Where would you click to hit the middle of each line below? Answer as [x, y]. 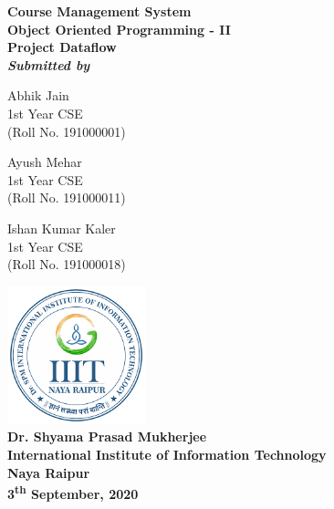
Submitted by [49, 64]
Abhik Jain [38, 95]
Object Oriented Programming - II [119, 29]
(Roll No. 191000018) [67, 264]
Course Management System [99, 11]
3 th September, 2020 [73, 492]
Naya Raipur [49, 472]
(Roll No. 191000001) [67, 131]
